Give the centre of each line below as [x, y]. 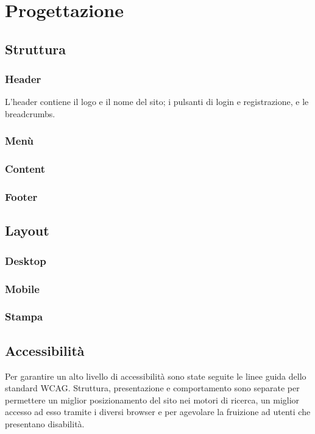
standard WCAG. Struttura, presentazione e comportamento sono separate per [152, 388]
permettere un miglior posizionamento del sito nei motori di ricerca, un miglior [152, 400]
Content [25, 169]
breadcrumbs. [30, 113]
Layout [27, 230]
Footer [21, 197]
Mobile [22, 288]
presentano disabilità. [45, 423]
